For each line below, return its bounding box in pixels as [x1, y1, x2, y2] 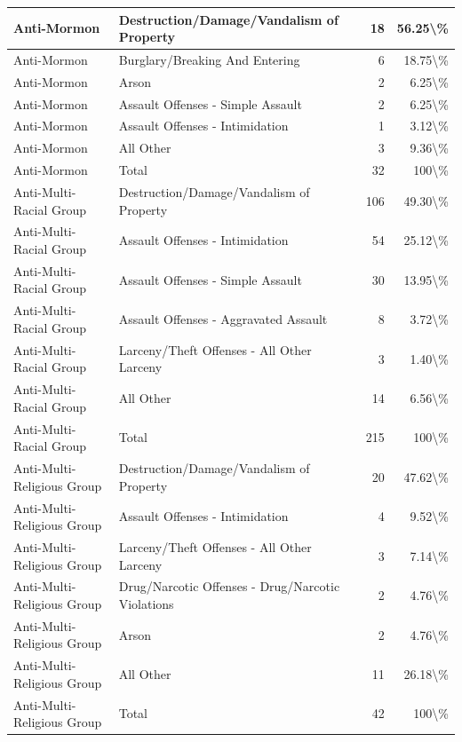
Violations [118, 594, 174, 612]
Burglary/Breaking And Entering [118, 50, 300, 68]
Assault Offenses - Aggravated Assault [118, 310, 328, 328]
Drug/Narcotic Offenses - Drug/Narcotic [118, 577, 340, 596]
